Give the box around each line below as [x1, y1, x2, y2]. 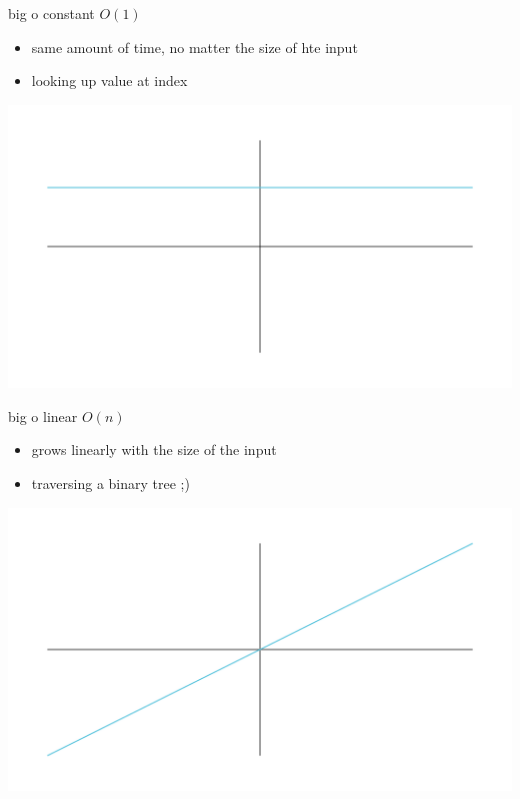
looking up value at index [31, 70, 188, 91]
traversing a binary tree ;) [31, 473, 190, 494]
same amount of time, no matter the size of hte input [31, 36, 358, 57]
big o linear [8, 405, 78, 426]
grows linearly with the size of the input [31, 439, 277, 460]
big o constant [8, 3, 95, 23]
